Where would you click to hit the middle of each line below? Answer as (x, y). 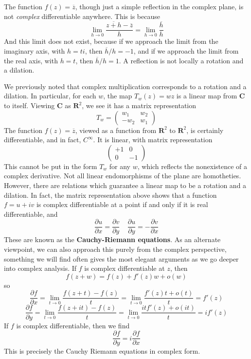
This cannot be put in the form (51, 166)
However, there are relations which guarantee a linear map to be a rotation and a (125, 185)
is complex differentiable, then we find (73, 325)
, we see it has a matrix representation (139, 105)
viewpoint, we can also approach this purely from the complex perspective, (115, 249)
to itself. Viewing (29, 105)
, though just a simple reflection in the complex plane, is (159, 6)
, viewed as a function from (116, 130)
